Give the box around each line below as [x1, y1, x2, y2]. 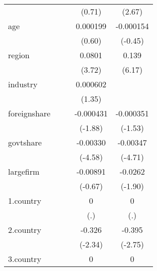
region [8, 49, 30, 61]
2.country [8, 224, 41, 235]
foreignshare [8, 107, 51, 119]
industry [8, 78, 38, 90]
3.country [8, 253, 41, 264]
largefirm [8, 166, 40, 177]
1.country [8, 195, 41, 206]
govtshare [8, 137, 42, 148]
